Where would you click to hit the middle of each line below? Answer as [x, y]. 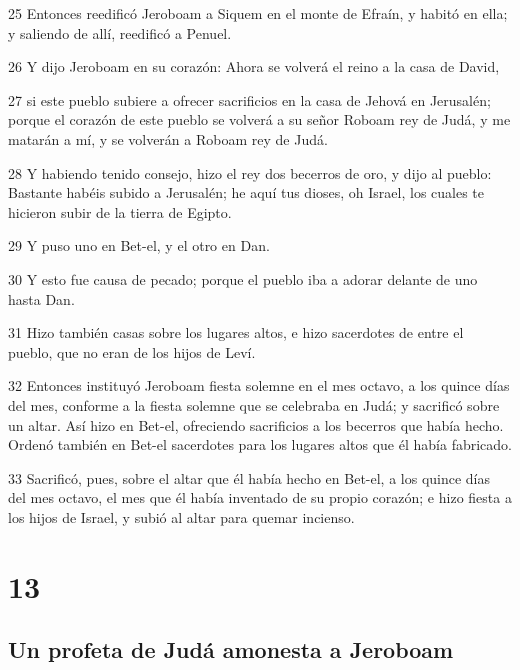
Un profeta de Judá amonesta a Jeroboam [231, 649]
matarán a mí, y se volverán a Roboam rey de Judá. [168, 138]
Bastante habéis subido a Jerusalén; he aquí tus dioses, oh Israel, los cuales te [246, 192]
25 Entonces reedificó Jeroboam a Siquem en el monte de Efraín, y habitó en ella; [258, 13]
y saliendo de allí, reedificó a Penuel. [120, 32]
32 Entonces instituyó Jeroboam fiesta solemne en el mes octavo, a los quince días [259, 385]
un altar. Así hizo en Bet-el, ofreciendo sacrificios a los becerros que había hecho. [256, 424]
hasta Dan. [41, 298]
